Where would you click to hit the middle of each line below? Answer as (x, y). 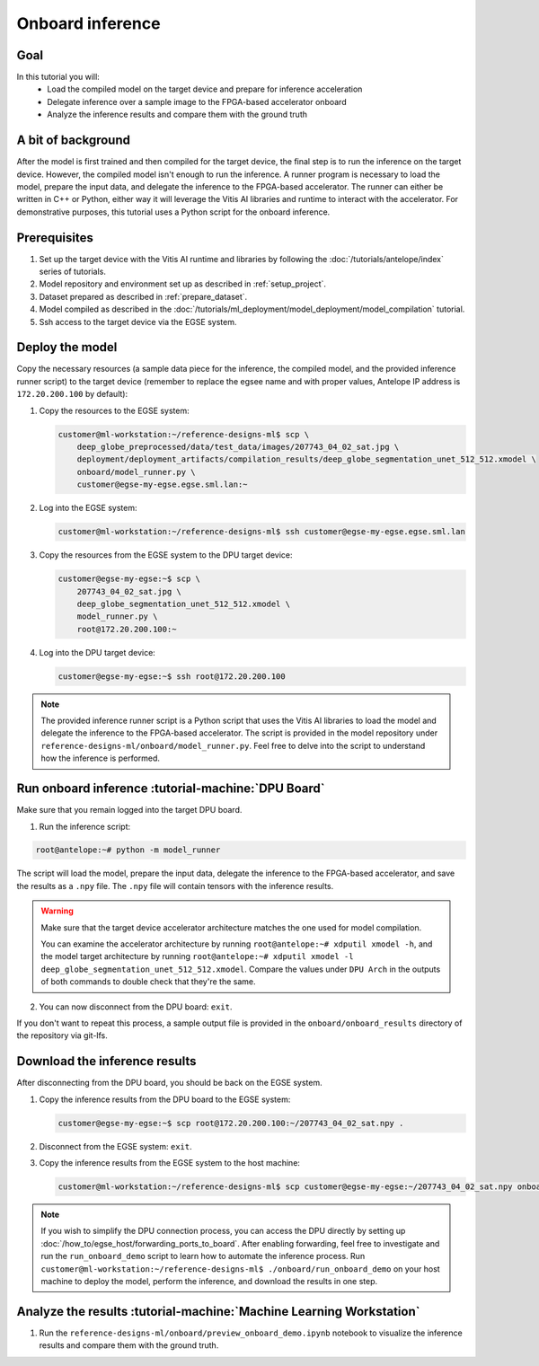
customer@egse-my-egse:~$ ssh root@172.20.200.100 (172, 676)
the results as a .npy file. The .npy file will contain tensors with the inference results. (175, 886)
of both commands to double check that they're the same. (148, 982)
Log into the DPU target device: (97, 652)
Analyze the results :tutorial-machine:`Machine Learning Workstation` (218, 1311)
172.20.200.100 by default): (72, 394)
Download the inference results (106, 1061)
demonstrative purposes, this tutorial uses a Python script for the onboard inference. (173, 212)
